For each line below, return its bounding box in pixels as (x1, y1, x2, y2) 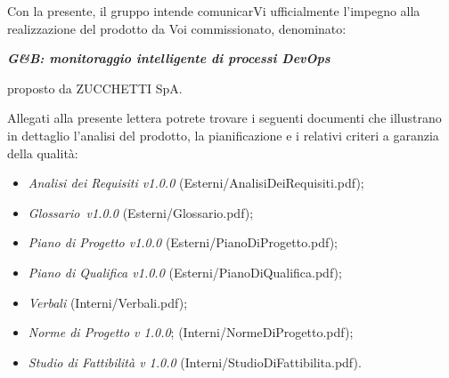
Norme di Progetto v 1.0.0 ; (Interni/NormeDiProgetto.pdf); (28, 323, 354, 342)
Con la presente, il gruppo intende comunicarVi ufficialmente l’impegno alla (7, 2, 420, 20)
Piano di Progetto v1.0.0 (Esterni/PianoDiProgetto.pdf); (28, 233, 338, 252)
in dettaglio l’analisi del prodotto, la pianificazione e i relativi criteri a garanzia (7, 125, 439, 144)
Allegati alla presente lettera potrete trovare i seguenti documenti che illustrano (7, 109, 442, 127)
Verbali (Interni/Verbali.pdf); (28, 293, 188, 311)
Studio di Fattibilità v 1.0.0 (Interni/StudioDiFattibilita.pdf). (28, 352, 362, 371)
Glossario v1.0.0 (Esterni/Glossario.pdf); (28, 203, 254, 221)
